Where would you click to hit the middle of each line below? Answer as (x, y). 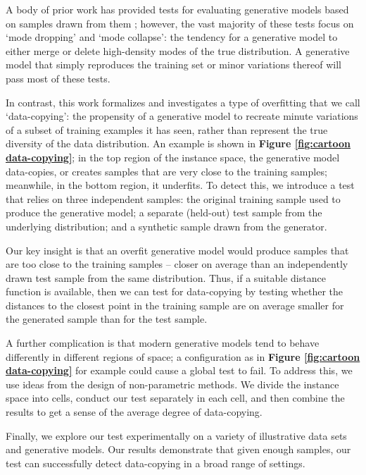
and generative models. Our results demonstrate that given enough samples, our (178, 449)
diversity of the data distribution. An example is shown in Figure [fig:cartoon (178, 143)
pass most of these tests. (58, 78)
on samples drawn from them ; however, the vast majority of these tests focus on (180, 23)
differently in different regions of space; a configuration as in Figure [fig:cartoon (183, 356)
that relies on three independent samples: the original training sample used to (173, 198)
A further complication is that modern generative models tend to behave (163, 343)
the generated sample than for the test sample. (107, 319)
